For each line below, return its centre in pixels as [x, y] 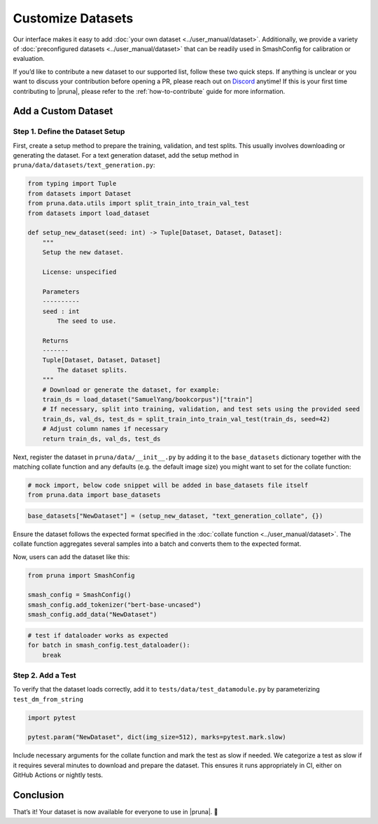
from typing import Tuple [72, 184]
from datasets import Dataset [79, 193]
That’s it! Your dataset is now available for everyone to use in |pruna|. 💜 [115, 812]
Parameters [61, 291]
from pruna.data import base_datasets [94, 495]
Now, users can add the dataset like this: [71, 556]
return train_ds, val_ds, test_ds [101, 439]
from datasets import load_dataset [89, 213]
